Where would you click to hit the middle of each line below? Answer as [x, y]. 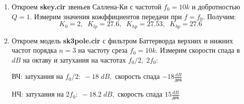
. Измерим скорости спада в [198, 50]
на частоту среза [103, 50]
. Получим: [219, 16]
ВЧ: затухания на [37, 76]
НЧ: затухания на [38, 94]
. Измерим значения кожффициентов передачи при [106, 16]
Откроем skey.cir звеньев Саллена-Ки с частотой [86, 6]
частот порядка [34, 50]
